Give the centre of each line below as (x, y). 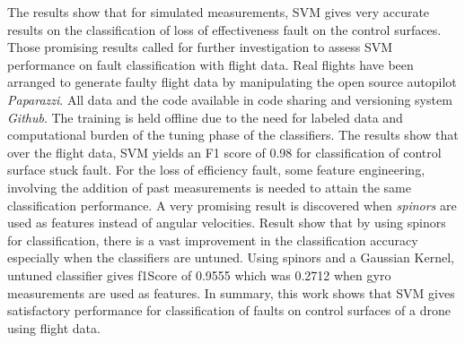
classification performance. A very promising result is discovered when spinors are (232, 205)
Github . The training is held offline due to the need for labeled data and (205, 117)
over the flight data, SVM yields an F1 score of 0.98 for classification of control (224, 152)
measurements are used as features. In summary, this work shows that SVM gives (231, 292)
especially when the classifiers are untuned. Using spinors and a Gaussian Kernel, (231, 257)
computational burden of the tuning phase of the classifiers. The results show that (233, 135)
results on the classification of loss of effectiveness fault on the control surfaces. (224, 29)
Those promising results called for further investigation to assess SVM (200, 47)
